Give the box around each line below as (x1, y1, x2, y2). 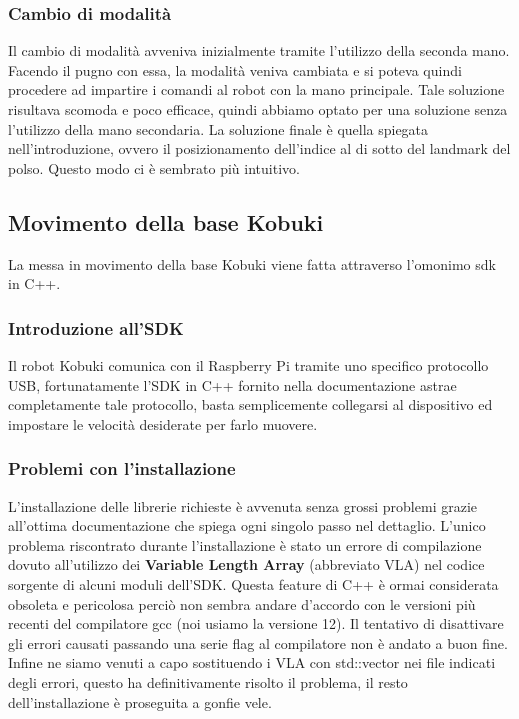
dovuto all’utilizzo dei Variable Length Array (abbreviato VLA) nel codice (8, 554, 485, 575)
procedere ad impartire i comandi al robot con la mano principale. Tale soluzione (8, 79, 505, 100)
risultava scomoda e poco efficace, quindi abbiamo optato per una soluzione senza (8, 99, 508, 119)
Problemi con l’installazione (8, 456, 236, 481)
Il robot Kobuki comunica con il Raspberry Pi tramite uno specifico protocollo (8, 354, 489, 375)
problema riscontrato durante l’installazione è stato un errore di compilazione (8, 534, 482, 555)
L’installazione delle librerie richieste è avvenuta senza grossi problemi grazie (8, 495, 477, 516)
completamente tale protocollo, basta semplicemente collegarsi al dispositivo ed (8, 394, 493, 415)
